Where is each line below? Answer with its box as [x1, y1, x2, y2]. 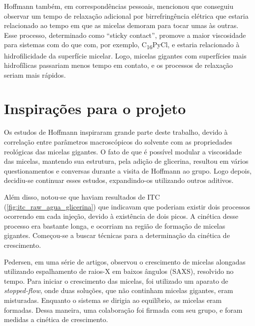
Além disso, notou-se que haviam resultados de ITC [4, 191, 160, 202]
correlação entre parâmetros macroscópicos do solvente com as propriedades [4, 137, 232, 147]
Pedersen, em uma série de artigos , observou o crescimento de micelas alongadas [4, 256, 246, 267]
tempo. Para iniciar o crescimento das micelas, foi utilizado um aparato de [4, 275, 228, 286]
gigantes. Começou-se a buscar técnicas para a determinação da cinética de [4, 230, 230, 240]
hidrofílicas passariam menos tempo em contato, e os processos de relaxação [4, 60, 233, 70]
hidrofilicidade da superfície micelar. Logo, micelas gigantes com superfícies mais [4, 50, 247, 60]
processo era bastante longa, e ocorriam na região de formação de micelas [4, 220, 225, 231]
